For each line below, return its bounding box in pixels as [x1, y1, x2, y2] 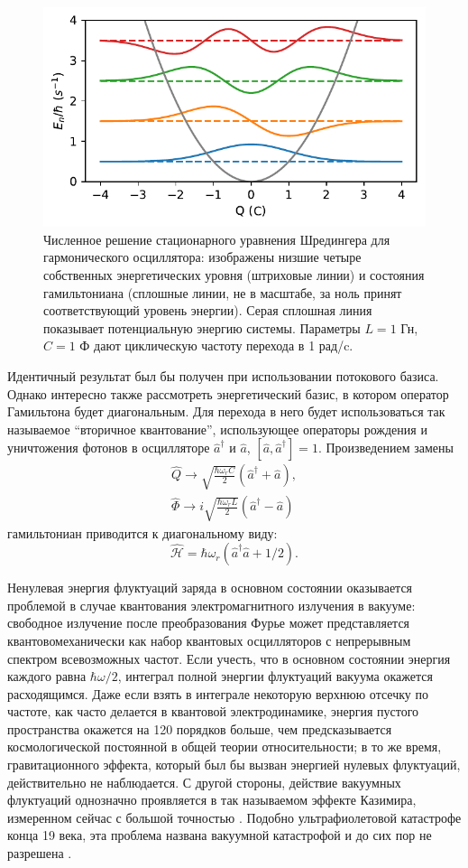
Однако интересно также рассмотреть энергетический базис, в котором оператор [7, 384, 449, 403]
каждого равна [7, 667, 87, 686]
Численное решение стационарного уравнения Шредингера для [43, 229, 390, 248]
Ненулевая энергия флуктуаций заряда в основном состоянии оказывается [7, 578, 413, 597]
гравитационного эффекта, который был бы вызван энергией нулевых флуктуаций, [7, 755, 461, 774]
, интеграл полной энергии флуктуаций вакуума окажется [117, 667, 433, 686]
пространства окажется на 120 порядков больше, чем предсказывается [7, 719, 392, 738]
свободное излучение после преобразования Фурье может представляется [7, 613, 410, 632]
